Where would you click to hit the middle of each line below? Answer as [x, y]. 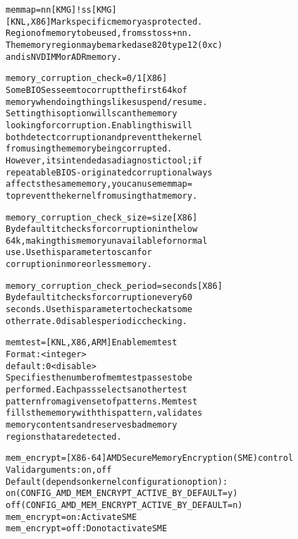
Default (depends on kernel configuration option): [117, 482]
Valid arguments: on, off [59, 470]
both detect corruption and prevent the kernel [104, 137]
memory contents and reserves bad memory [92, 425]
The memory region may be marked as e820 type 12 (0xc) [114, 45]
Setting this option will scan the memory [92, 114]
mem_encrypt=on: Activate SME [72, 517]
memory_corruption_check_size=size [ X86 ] [102, 217]
